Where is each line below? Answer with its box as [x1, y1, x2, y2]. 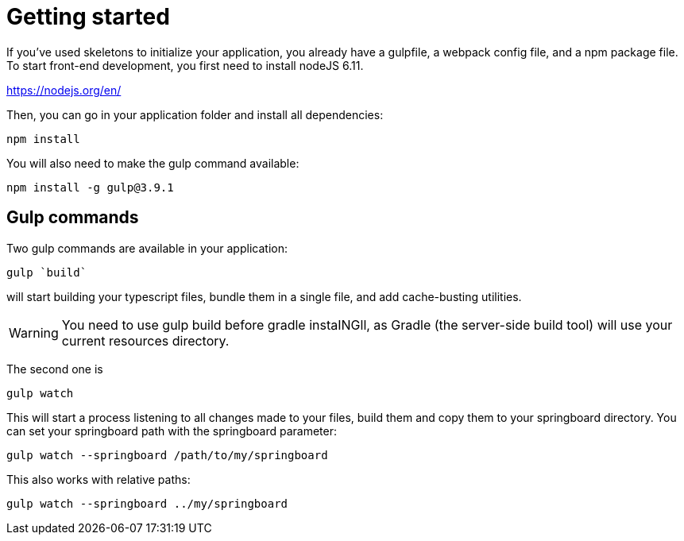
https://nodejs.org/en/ [6, 83, 122, 97]
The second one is [6, 361, 103, 376]
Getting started [6, 3, 170, 30]
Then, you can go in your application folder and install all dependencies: [6, 107, 384, 122]
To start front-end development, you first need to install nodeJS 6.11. [6, 58, 364, 72]
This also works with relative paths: [6, 472, 191, 486]
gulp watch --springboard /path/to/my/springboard [6, 448, 328, 462]
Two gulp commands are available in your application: [6, 241, 288, 255]
